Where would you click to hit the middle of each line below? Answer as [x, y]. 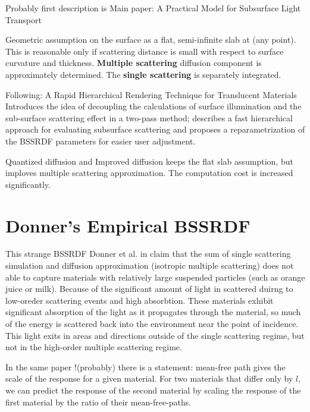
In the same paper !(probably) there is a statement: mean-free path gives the [145, 367]
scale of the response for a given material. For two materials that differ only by [149, 378]
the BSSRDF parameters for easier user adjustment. [101, 141]
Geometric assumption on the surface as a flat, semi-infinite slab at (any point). [151, 40]
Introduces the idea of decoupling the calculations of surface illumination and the [154, 106]
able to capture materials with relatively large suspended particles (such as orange [155, 277]
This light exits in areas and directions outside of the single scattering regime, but [155, 335]
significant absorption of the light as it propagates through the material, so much [153, 312]
